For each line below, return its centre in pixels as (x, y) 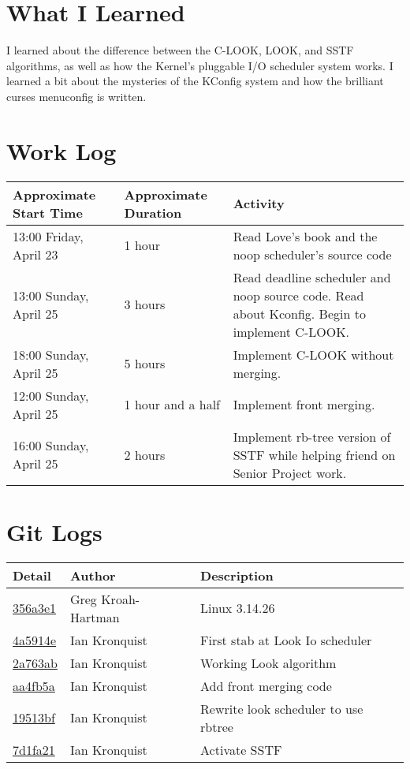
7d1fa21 (34, 749)
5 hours (145, 364)
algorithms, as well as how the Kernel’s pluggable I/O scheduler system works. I (200, 65)
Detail (32, 575)
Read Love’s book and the (305, 236)
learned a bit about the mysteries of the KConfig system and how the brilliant (195, 81)
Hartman (95, 617)
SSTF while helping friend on (314, 454)
